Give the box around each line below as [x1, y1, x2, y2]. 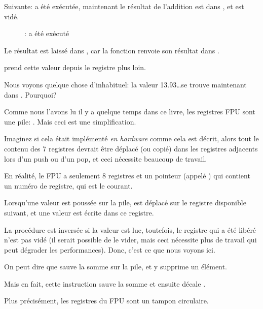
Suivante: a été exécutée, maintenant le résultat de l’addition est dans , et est [4, 1, 244, 11]
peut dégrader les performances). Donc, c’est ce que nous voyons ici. [4, 244, 215, 255]
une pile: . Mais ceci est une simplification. [4, 116, 136, 127]
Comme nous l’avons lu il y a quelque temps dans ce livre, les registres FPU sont [4, 106, 255, 117]
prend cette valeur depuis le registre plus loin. [4, 62, 146, 73]
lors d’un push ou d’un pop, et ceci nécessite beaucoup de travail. [4, 153, 207, 164]
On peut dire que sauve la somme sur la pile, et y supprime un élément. [4, 261, 227, 272]
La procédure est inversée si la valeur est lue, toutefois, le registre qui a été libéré [4, 224, 256, 235]
